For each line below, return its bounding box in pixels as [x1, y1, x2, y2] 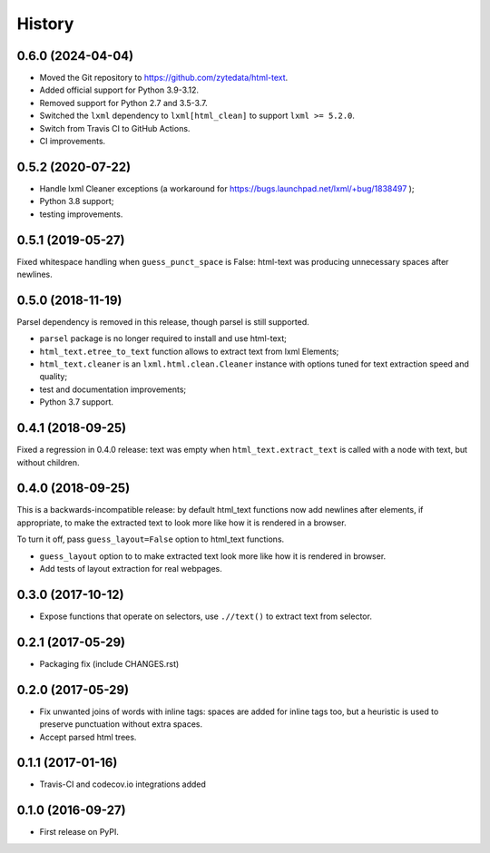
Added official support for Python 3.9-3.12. [39, 84, 200, 95]
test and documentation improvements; [39, 384, 187, 395]
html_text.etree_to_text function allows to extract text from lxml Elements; [39, 346, 339, 357]
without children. [16, 456, 81, 467]
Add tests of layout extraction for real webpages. [39, 564, 222, 574]
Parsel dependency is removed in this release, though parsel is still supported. [16, 316, 310, 327]
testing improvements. [39, 209, 123, 220]
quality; [39, 371, 68, 382]
